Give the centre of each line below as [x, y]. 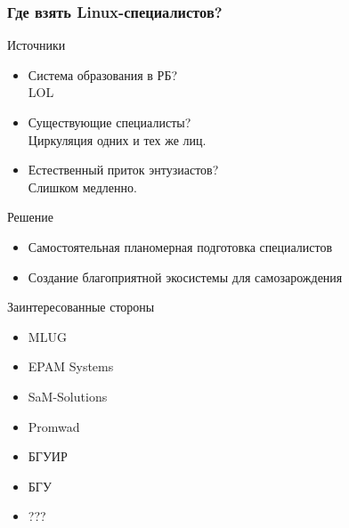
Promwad [54, 426]
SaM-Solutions [68, 396]
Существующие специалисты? [110, 122]
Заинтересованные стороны [81, 307]
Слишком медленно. [82, 187]
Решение [31, 217]
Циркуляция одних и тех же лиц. [117, 139]
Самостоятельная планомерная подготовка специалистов [180, 246]
